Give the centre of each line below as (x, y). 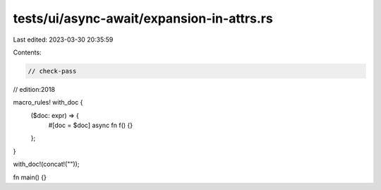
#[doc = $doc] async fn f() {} (91, 125)
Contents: (27, 52)
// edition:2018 (34, 89)
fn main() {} (30, 177)
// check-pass (52, 71)
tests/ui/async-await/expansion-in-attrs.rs (143, 18)
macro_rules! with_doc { (48, 102)
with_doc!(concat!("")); (46, 164)
